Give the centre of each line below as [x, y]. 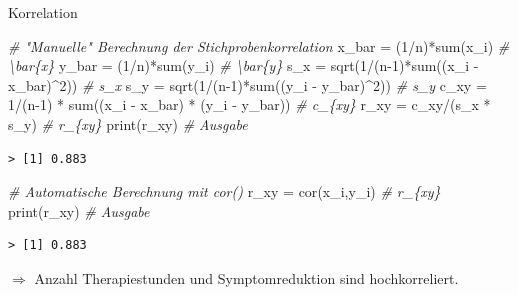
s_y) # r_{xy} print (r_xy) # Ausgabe [128, 123]
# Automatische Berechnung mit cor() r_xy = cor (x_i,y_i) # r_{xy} [224, 191]
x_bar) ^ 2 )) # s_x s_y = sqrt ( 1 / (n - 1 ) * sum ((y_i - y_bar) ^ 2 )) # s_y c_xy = [247, 84]
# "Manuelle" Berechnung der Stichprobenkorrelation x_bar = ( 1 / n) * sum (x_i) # [259, 45]
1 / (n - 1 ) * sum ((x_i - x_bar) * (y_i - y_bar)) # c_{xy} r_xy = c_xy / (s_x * [249, 104]
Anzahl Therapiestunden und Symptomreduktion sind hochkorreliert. [246, 277]
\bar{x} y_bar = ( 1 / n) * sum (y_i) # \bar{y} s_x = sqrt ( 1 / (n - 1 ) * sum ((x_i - [243, 65]
